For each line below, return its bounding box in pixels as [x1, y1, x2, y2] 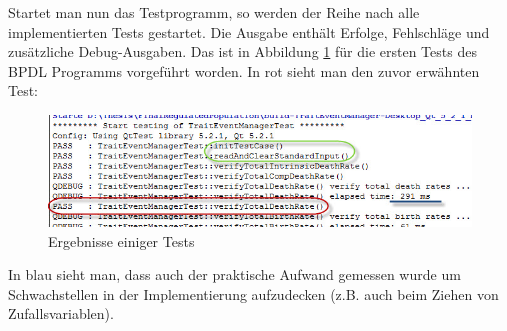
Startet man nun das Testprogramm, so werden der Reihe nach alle [8, 2, 420, 22]
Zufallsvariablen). [8, 303, 114, 324]
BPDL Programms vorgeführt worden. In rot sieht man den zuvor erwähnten [8, 60, 480, 81]
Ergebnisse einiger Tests [48, 230, 195, 251]
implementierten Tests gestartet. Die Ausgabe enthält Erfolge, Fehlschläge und [8, 21, 490, 42]
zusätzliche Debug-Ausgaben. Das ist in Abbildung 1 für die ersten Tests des [8, 41, 477, 62]
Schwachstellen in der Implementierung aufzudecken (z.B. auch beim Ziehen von [8, 283, 499, 304]
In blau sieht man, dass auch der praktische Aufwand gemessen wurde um [8, 264, 461, 285]
